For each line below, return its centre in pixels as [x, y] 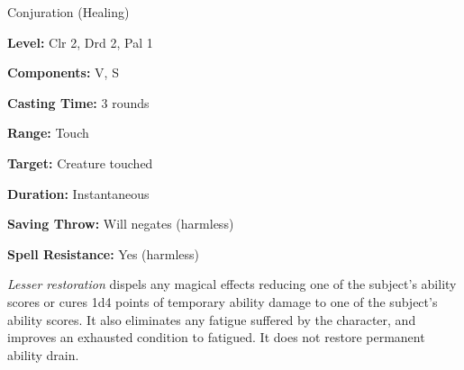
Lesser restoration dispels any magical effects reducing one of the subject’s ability [232, 284]
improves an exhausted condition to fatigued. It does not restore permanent [216, 337]
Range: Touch [48, 133]
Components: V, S [63, 72]
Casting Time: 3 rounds [78, 102]
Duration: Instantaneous [78, 193]
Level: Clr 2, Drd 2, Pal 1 [80, 42]
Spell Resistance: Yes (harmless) [104, 253]
